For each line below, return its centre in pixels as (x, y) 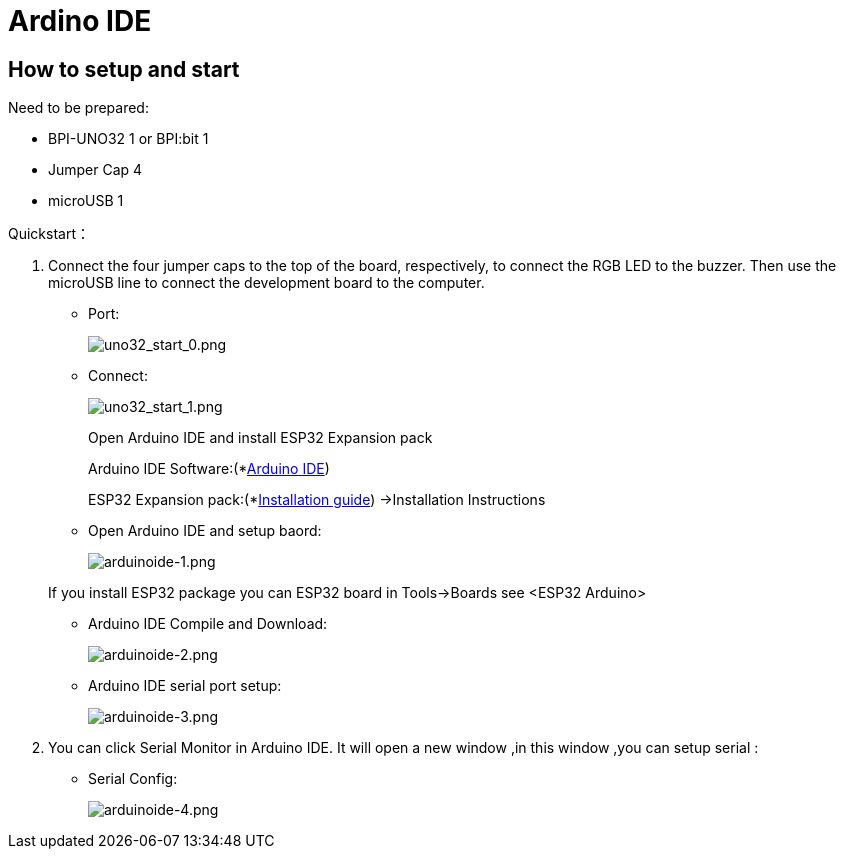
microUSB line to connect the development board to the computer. (266, 283)
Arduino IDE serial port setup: (185, 686)
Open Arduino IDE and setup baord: (205, 531)
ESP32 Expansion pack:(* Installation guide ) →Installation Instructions (317, 500)
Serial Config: (133, 779)
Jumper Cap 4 (95, 170)
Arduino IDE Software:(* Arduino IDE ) (209, 469)
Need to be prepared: (78, 108)
